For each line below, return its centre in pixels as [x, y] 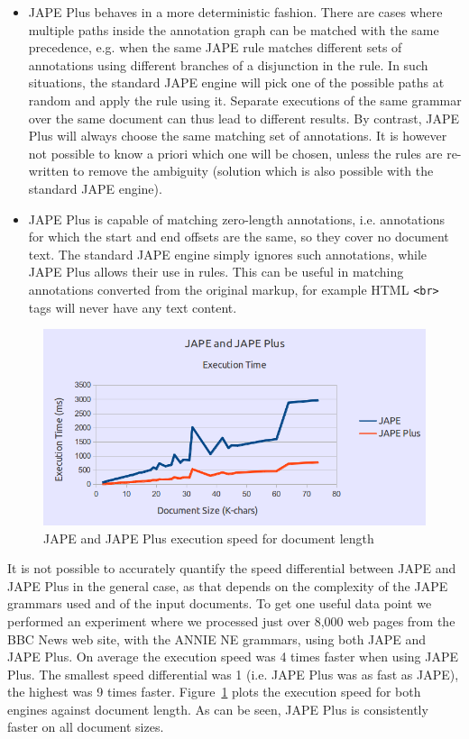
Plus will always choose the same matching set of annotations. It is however [238, 136]
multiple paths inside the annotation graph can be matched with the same [234, 29]
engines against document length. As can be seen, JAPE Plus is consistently [218, 709]
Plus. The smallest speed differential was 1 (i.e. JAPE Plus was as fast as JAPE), [233, 674]
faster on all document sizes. [86, 727]
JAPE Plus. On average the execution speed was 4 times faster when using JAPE [233, 657]
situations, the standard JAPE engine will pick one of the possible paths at [236, 82]
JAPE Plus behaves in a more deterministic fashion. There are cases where [235, 12]
